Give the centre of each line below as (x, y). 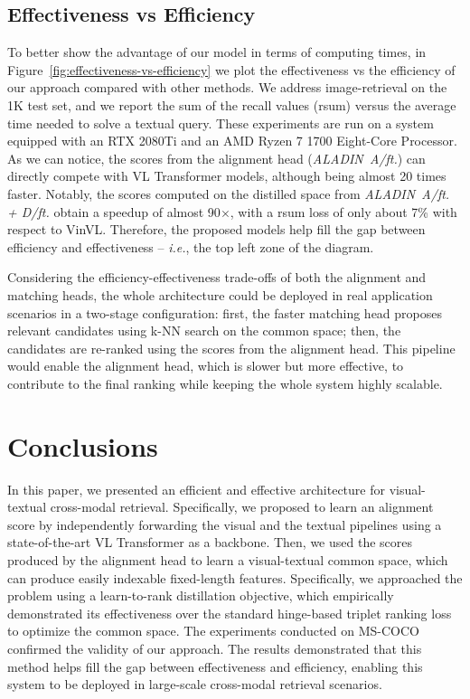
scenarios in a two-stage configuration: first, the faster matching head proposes (225, 312)
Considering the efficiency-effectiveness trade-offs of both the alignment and (217, 277)
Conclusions (83, 445)
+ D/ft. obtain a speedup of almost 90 (114, 211)
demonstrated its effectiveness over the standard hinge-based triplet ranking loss (230, 613)
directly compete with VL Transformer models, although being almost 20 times (227, 176)
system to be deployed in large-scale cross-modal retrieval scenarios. (195, 684)
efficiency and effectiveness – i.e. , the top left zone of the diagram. (191, 246)
